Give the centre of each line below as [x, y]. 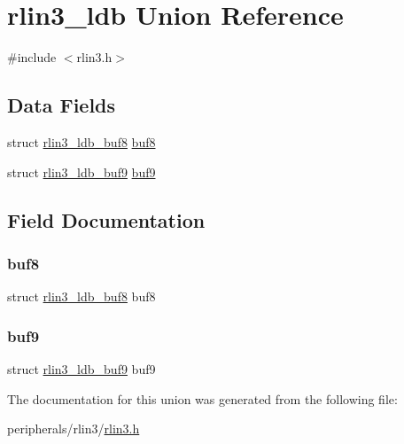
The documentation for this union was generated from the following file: [202, 398]
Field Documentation [106, 219]
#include [32, 57]
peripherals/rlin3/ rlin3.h [74, 428]
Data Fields [62, 105]
